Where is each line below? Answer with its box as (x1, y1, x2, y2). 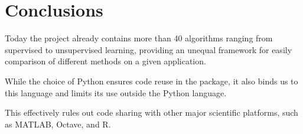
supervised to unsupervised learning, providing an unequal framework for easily (5, 43, 292, 55)
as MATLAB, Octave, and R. (5, 117, 111, 130)
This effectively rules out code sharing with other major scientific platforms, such (5, 106, 298, 119)
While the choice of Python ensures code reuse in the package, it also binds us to (5, 74, 298, 87)
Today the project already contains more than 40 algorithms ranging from (5, 32, 273, 44)
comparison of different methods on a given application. (5, 55, 206, 67)
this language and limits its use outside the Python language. (5, 86, 227, 99)
